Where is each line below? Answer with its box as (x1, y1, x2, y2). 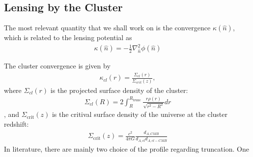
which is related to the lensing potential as (4, 32, 132, 43)
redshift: (4, 119, 29, 129)
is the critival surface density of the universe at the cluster (52, 109, 228, 119)
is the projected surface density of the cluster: (50, 85, 188, 95)
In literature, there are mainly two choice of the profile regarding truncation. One (4, 143, 249, 154)
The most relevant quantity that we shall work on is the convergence (4, 22, 211, 33)
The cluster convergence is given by (4, 61, 111, 71)
